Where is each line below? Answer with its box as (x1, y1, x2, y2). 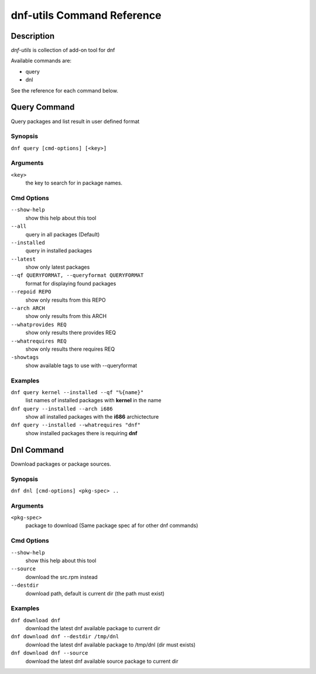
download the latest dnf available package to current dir (25, 625, 161, 632)
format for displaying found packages (25, 280, 116, 287)
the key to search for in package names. (25, 179, 123, 187)
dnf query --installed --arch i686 (11, 405, 114, 412)
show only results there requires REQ (25, 345, 115, 353)
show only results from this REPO (25, 296, 106, 303)
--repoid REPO (11, 289, 51, 295)
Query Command (11, 102, 75, 112)
